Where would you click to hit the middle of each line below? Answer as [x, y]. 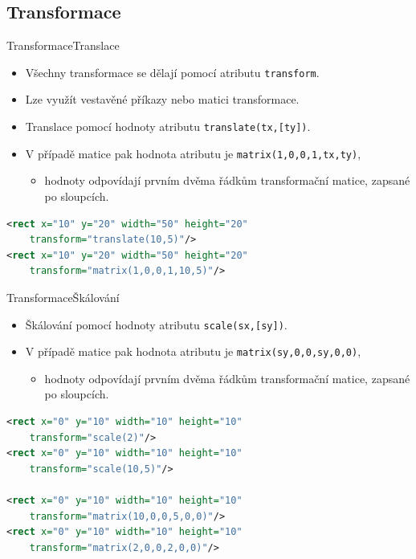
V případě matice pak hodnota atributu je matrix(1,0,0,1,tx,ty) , [193, 153]
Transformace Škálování [63, 297]
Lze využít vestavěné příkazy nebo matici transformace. [162, 99]
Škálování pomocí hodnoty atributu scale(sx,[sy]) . [156, 324]
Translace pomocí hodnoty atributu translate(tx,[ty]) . [168, 126]
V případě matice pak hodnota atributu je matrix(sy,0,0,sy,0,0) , [193, 351]
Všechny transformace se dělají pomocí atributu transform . [172, 72]
